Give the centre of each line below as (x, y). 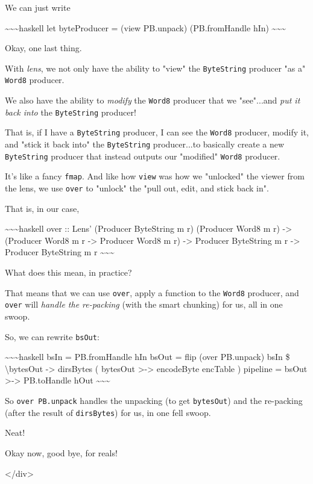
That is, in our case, (42, 208)
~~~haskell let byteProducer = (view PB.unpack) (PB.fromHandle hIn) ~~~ (145, 27)
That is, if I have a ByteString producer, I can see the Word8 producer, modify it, (157, 132)
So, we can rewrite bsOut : (52, 336)
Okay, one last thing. (43, 48)
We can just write (38, 7)
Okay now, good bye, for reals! (61, 452)
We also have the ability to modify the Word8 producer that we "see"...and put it (153, 100)
